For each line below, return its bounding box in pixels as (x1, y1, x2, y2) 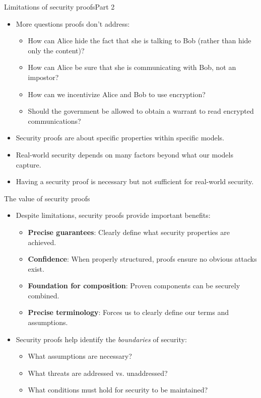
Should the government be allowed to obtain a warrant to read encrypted (28, 106, 254, 116)
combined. (28, 290, 59, 300)
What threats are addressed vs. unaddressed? (28, 367, 168, 378)
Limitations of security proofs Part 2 (4, 2, 115, 12)
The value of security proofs (4, 193, 90, 203)
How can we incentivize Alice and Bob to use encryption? (28, 89, 206, 99)
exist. (28, 263, 44, 274)
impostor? (28, 71, 59, 82)
